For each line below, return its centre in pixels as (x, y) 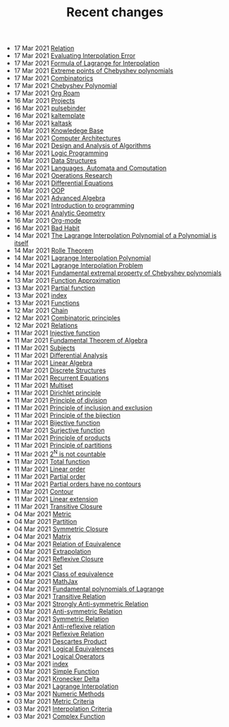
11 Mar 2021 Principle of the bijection (67, 415)
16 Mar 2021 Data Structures (55, 161)
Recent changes (115, 12)
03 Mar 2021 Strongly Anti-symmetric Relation (81, 604)
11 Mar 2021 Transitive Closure (58, 506)
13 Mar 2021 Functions (47, 303)
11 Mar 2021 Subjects (44, 348)
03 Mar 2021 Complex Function (60, 716)
